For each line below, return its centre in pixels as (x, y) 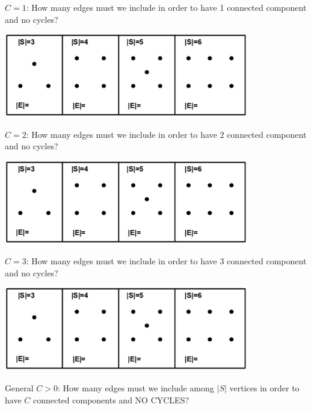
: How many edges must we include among (136, 387)
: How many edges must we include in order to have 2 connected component (166, 134)
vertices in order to (264, 387)
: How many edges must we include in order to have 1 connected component (166, 7)
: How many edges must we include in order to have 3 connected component (166, 261)
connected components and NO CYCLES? (111, 399)
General (19, 387)
